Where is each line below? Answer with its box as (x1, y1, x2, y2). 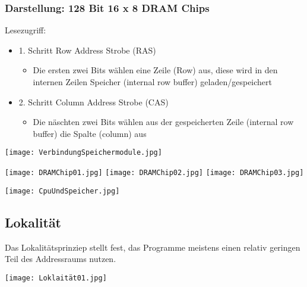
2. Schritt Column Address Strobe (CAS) (18, 95, 169, 108)
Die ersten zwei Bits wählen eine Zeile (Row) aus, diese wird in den (33, 64, 278, 76)
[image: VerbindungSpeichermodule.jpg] (5, 148, 162, 157)
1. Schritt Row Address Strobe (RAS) (18, 43, 156, 56)
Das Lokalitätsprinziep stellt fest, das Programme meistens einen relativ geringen (5, 241, 300, 253)
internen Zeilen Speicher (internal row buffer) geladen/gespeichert (33, 76, 273, 88)
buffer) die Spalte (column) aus (33, 127, 147, 139)
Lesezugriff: (5, 24, 46, 36)
